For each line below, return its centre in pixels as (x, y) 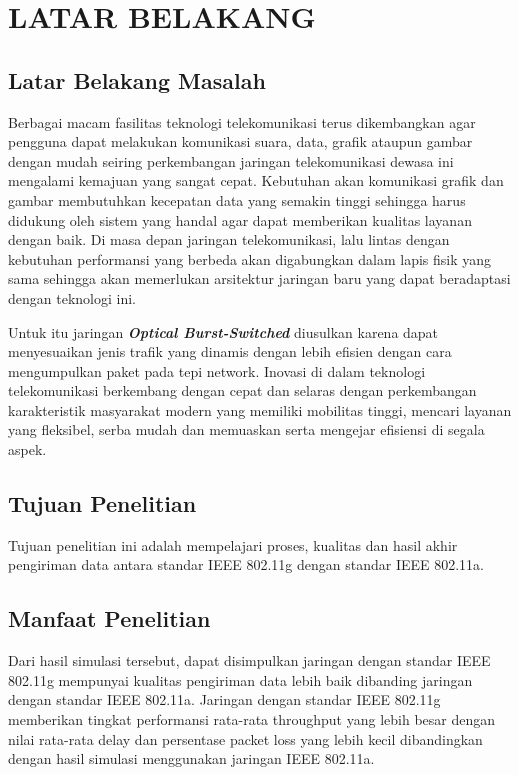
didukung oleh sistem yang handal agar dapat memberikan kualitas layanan (240, 219)
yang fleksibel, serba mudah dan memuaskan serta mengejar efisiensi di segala (246, 429)
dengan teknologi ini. (72, 297)
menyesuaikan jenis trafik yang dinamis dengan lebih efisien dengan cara (230, 351)
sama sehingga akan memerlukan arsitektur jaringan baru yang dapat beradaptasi (259, 278)
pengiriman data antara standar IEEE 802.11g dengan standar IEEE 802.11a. (246, 564)
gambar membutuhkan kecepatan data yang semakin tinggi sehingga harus (237, 199)
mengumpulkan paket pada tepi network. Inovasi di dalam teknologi (217, 370)
